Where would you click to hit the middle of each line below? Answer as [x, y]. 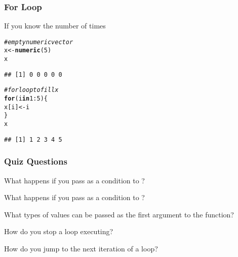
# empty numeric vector [39, 42]
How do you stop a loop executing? [59, 231]
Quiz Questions [36, 161]
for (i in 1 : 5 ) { [26, 99]
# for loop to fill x [31, 90]
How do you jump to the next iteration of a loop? [81, 248]
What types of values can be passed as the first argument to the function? [119, 214]
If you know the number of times [55, 26]
